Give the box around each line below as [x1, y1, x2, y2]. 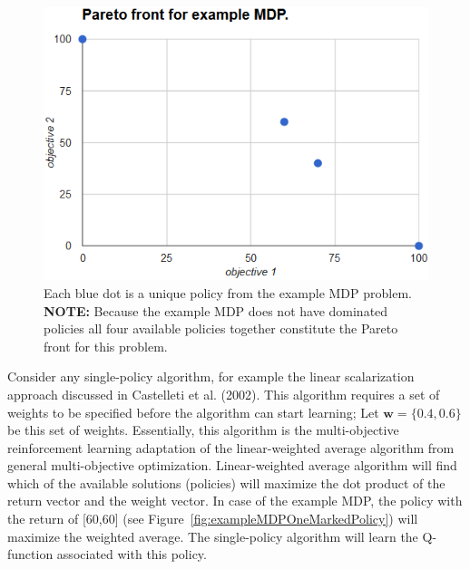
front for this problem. [44, 336, 168, 355]
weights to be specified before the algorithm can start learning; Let [7, 402, 379, 421]
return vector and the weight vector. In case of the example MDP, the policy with [7, 491, 463, 510]
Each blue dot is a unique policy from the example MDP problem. [44, 283, 412, 302]
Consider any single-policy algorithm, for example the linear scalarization [7, 367, 415, 386]
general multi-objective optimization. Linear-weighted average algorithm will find [7, 456, 457, 475]
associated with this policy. [56, 545, 207, 564]
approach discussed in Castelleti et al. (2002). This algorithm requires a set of [7, 384, 440, 403]
